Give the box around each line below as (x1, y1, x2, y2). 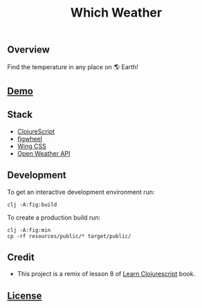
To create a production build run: (7, 213, 101, 221)
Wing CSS (17, 142, 46, 150)
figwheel (17, 134, 43, 143)
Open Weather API (17, 149, 71, 157)
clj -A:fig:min (7, 226, 51, 233)
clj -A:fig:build (7, 201, 57, 208)
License (7, 289, 42, 302)
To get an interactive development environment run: (7, 188, 155, 196)
